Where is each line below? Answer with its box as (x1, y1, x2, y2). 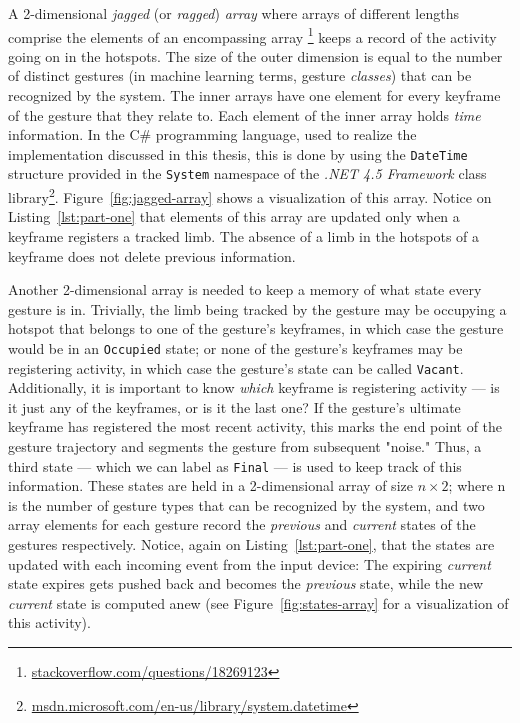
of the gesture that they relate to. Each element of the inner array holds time (8, 104, 481, 125)
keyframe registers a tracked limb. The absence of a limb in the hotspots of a (8, 225, 480, 246)
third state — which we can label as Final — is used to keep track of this (8, 455, 462, 476)
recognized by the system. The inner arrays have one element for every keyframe (8, 85, 501, 106)
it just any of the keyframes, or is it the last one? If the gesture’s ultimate (8, 396, 461, 417)
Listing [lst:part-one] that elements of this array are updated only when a (8, 206, 460, 227)
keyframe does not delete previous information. (8, 245, 296, 266)
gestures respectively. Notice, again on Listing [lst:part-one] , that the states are (8, 534, 495, 555)
